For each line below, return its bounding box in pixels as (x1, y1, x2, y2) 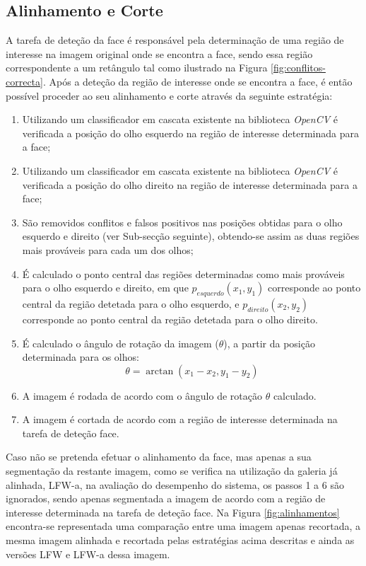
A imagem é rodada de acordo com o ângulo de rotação (22, 388, 262, 403)
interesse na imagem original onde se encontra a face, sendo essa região (6, 46, 313, 61)
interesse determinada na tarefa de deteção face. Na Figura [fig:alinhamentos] (6, 504, 340, 519)
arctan (146, 366, 174, 376)
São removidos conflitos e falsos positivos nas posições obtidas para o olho (22, 214, 343, 229)
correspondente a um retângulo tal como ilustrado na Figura (6, 60, 268, 75)
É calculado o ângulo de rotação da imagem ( (22, 335, 219, 350)
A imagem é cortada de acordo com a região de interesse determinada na (22, 412, 338, 427)
